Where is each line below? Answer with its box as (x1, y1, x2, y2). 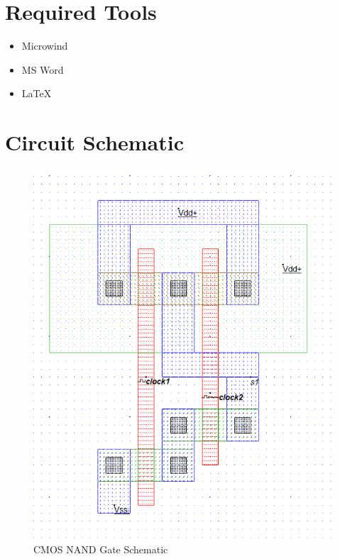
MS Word (21, 62, 64, 77)
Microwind (21, 38, 68, 53)
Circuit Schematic (5, 128, 185, 157)
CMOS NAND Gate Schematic (33, 541, 168, 556)
